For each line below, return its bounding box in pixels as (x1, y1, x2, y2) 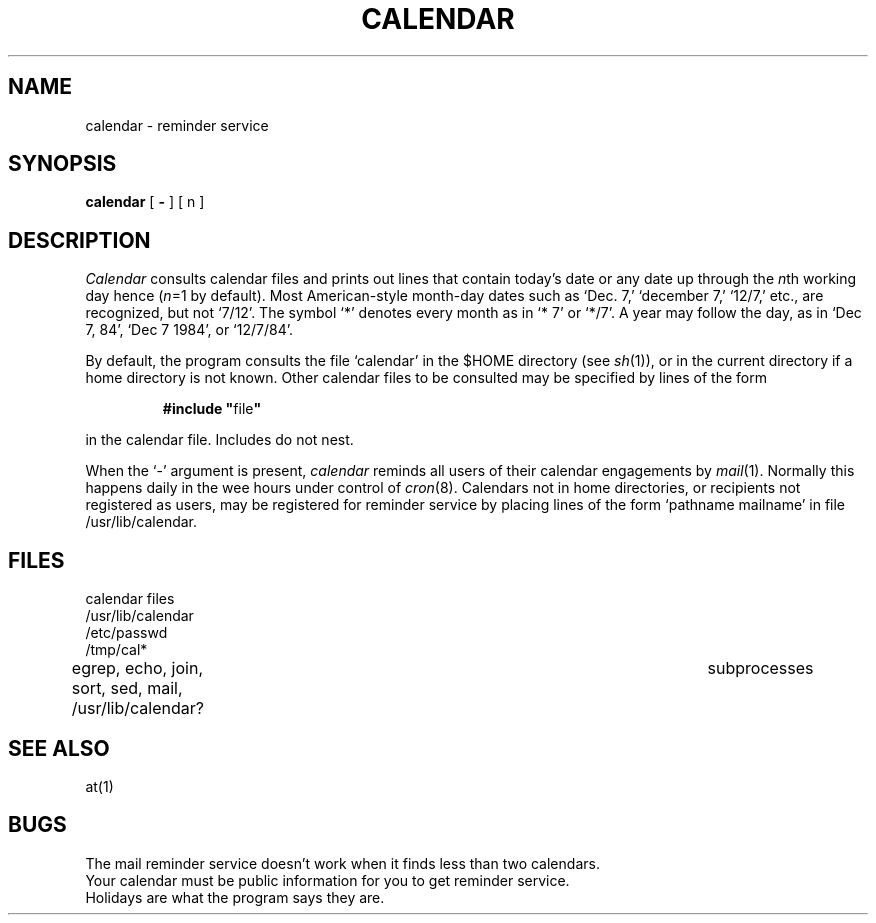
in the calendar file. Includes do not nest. (85, 431, 354, 449)
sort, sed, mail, (71, 678, 183, 699)
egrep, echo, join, (71, 658, 203, 679)
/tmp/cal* (85, 641, 148, 659)
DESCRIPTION (8, 227, 151, 253)
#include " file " (162, 400, 262, 418)
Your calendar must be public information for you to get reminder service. (85, 871, 570, 889)
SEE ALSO (8, 735, 110, 761)
